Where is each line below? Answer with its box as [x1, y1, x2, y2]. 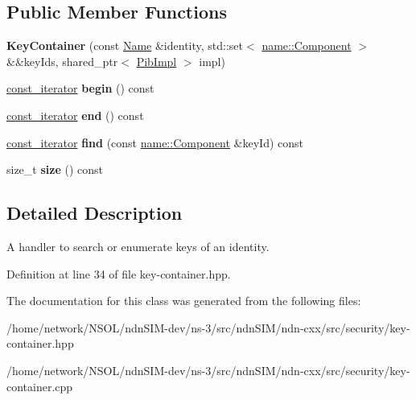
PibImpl [136, 52, 177, 69]
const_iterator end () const [6, 106, 144, 123]
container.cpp [6, 377, 73, 394]
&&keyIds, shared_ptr [6, 52, 118, 69]
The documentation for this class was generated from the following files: [6, 292, 361, 309]
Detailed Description [6, 200, 183, 225]
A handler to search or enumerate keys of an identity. [6, 237, 270, 254]
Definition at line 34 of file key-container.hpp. [6, 265, 231, 282]
